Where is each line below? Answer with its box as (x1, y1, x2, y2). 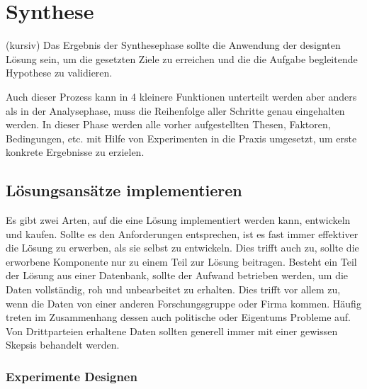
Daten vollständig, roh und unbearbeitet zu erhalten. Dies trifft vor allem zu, (6, 282, 341, 297)
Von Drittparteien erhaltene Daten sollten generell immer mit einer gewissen (6, 323, 338, 338)
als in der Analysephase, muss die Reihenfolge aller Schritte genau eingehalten (6, 103, 345, 118)
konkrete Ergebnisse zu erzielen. (6, 145, 145, 159)
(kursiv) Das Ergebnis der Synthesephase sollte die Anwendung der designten (6, 38, 341, 52)
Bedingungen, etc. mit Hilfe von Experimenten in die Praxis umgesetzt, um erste (6, 130, 357, 145)
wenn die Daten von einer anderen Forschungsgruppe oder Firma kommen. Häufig (6, 295, 361, 310)
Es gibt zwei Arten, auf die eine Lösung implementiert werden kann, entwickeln (6, 213, 351, 227)
